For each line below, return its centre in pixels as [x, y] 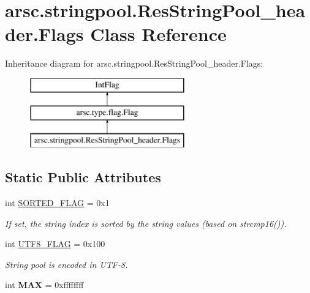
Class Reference [158, 34]
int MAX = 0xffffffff [44, 285]
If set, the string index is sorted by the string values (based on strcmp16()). [146, 223]
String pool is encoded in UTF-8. [66, 264]
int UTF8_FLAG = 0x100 [55, 244]
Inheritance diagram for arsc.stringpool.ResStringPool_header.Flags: [134, 63]
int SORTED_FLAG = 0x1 [57, 203]
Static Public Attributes [83, 177]
